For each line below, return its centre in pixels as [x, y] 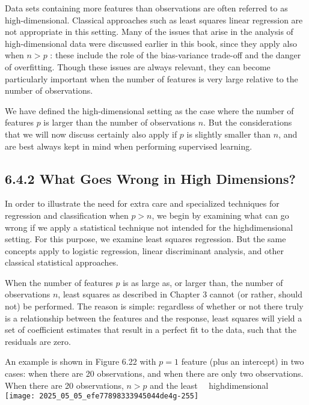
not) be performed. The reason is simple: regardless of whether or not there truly [154, 306]
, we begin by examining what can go [220, 215]
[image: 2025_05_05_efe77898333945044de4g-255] [102, 396]
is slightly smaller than [229, 134]
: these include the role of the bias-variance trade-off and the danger [176, 55]
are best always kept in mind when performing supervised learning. [129, 146]
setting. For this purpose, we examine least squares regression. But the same [145, 239]
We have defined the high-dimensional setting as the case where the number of [149, 110]
